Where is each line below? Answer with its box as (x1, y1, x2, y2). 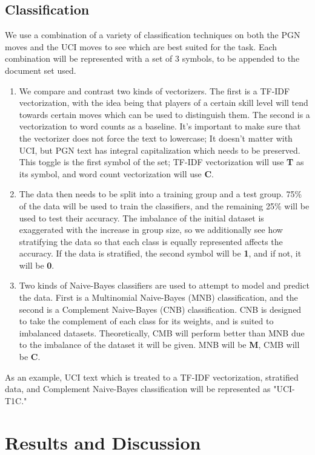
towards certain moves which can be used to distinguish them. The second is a (19, 108, 310, 120)
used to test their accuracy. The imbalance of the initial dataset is (19, 211, 264, 224)
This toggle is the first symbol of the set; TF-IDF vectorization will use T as (19, 155, 304, 168)
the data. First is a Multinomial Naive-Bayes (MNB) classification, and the (19, 291, 298, 304)
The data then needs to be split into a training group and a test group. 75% (19, 188, 302, 200)
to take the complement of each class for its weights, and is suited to (19, 315, 274, 327)
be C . (19, 350, 41, 363)
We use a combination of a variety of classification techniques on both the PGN (5, 28, 300, 41)
